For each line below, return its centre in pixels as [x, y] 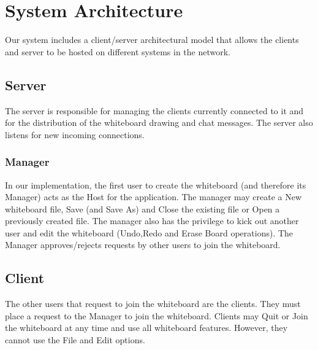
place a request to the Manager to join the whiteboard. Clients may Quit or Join [157, 315]
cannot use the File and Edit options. [75, 340]
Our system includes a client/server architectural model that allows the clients [152, 40]
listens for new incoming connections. [75, 134]
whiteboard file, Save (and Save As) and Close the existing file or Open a [142, 208]
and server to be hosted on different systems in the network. [118, 51]
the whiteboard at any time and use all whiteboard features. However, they [146, 328]
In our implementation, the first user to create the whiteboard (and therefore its [156, 185]
